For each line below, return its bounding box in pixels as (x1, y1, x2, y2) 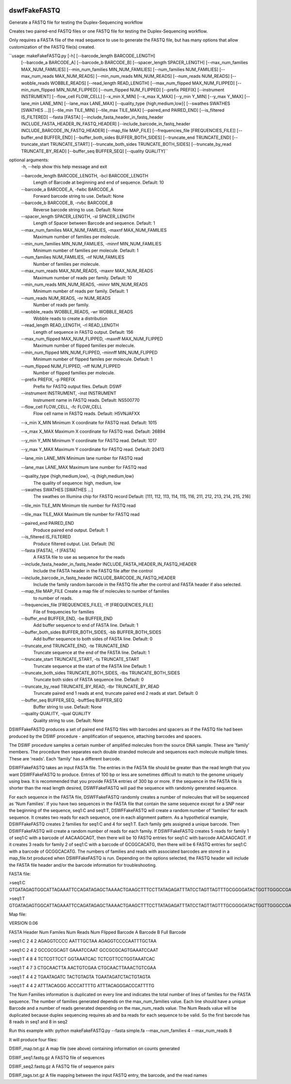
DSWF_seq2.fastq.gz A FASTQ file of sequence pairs (9, 1063, 114, 1069)
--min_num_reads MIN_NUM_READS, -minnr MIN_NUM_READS (21, 281, 148, 287)
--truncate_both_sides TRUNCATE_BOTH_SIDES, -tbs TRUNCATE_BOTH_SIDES (21, 670, 180, 676)
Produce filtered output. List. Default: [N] (33, 541, 115, 547)
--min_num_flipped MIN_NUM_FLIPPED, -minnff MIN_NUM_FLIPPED (21, 349, 158, 355)
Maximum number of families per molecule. (33, 234, 120, 240)
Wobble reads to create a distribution (33, 315, 108, 321)
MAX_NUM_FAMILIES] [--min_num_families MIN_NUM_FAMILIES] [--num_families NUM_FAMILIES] (21, 66, 219, 72)
